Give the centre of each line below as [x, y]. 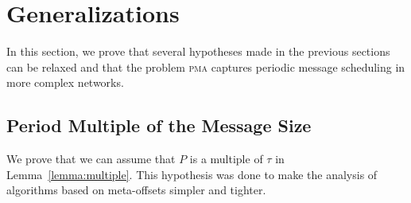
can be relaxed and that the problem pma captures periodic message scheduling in [206, 66]
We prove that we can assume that [91, 159]
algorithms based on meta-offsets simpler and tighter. [136, 190]
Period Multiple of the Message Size [159, 125]
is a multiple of [226, 159]
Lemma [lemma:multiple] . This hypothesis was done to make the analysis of [192, 174]
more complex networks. [65, 82]
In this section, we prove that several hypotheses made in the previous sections [198, 51]
